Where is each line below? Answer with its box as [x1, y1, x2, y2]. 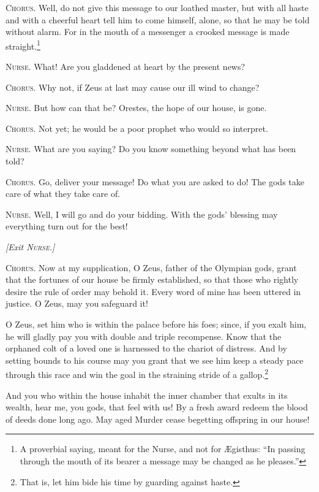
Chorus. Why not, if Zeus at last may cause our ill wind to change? [6, 80, 260, 93]
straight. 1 [6, 37, 40, 52]
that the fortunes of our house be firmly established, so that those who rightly [6, 273, 299, 286]
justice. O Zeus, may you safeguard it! [6, 297, 148, 310]
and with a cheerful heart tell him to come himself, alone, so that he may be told [6, 13, 310, 26]
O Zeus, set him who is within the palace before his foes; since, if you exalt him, [6, 317, 307, 330]
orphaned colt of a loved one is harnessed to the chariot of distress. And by [6, 342, 287, 355]
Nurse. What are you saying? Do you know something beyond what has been [6, 142, 296, 155]
